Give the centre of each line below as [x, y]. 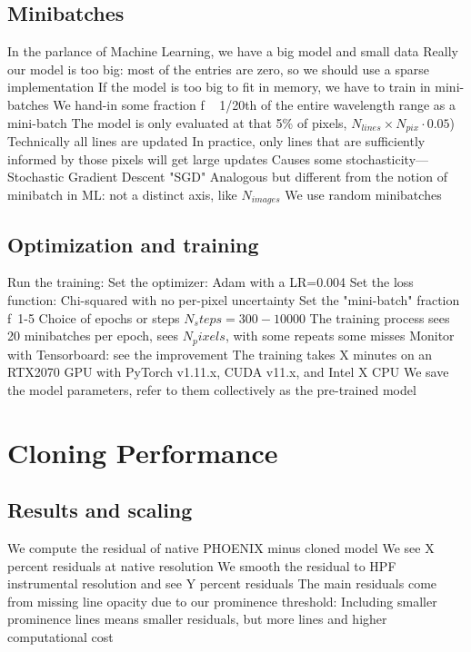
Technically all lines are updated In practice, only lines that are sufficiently [216, 141]
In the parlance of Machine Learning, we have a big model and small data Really [233, 51]
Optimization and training [133, 244]
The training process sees [380, 317]
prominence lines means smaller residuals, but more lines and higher [197, 619]
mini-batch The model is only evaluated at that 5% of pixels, [177, 122]
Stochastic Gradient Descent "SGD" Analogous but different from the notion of [227, 177]
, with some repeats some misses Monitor [340, 336]
